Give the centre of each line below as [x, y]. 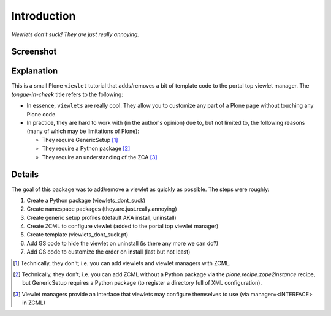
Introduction [44, 16]
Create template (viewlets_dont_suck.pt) [78, 235]
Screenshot [34, 52]
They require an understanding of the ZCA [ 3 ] [100, 157]
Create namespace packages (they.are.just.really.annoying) [102, 209]
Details [25, 175]
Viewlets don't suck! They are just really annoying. [75, 34]
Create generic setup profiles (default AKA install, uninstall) [102, 217]
